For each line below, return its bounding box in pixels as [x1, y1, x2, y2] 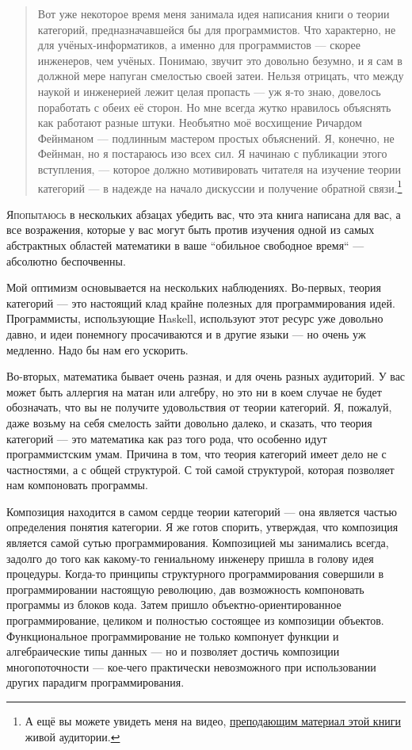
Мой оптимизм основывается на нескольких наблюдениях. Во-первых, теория [6, 279, 382, 296]
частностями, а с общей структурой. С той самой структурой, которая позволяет [6, 461, 395, 477]
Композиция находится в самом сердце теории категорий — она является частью [6, 503, 398, 519]
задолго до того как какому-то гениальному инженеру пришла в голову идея [6, 549, 374, 566]
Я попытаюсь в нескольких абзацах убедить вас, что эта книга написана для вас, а [6, 205, 401, 222]
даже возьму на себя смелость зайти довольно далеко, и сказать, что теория [6, 414, 372, 430]
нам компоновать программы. [6, 476, 148, 493]
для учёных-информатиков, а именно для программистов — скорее [37, 36, 360, 53]
